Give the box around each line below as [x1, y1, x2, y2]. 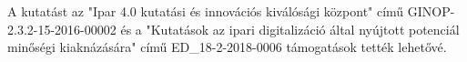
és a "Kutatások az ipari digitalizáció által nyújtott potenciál [120, 19, 460, 38]
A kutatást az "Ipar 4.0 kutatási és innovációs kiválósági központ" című [7, 2, 404, 21]
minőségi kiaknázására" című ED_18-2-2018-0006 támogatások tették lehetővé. [7, 37, 447, 57]
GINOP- [407, 2, 455, 21]
